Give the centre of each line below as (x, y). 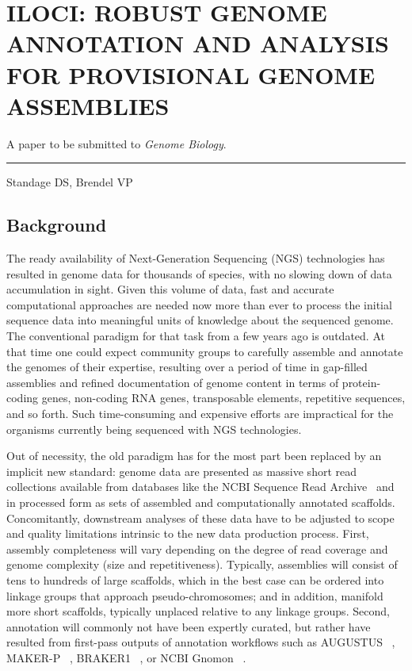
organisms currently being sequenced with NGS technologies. (154, 429)
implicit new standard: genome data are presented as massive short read (182, 471)
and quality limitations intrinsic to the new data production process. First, (188, 533)
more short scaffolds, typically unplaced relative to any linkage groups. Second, (198, 611)
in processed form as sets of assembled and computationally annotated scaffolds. (201, 502)
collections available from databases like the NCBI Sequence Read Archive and (200, 487)
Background (57, 225)
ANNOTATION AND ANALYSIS (198, 43)
